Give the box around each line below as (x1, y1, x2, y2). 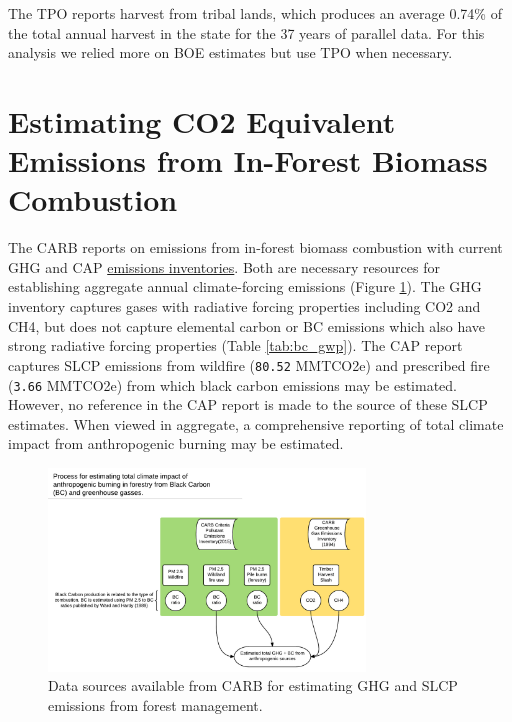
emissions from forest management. (48, 694, 263, 715)
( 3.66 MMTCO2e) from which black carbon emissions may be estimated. (8, 374, 457, 395)
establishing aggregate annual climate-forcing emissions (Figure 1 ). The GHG (8, 276, 482, 297)
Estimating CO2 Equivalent (8, 100, 396, 141)
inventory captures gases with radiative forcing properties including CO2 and (8, 296, 481, 317)
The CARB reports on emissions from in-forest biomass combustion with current (8, 237, 503, 258)
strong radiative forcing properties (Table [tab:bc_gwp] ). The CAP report (8, 335, 463, 356)
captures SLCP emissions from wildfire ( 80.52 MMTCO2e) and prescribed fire (8, 354, 490, 375)
